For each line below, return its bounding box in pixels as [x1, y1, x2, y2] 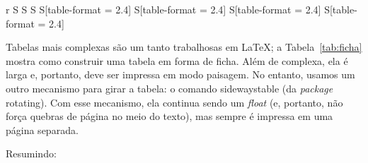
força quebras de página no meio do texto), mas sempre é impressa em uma [6, 109, 333, 123]
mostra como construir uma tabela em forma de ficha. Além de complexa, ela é [6, 53, 348, 68]
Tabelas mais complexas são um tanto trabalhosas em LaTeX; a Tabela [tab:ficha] [6, 40, 362, 54]
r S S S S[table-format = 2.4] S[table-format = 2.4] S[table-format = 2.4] [6, 2, 321, 16]
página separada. [6, 122, 79, 137]
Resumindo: [6, 146, 57, 161]
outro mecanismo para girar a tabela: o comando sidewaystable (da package [6, 80, 333, 95]
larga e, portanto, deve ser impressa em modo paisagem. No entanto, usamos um [6, 67, 355, 82]
